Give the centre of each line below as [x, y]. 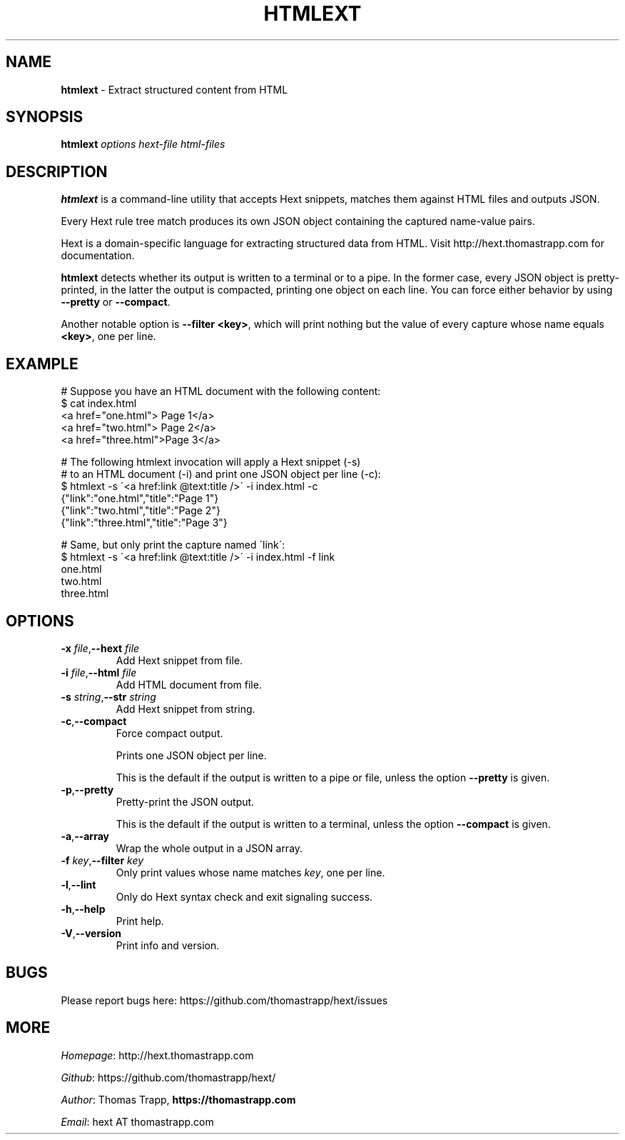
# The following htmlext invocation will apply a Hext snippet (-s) [211, 462]
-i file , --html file [99, 672]
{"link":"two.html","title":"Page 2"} [141, 511]
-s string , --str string [108, 696]
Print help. [140, 921]
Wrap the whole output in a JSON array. [209, 848]
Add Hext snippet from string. [186, 709]
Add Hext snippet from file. [179, 660]
